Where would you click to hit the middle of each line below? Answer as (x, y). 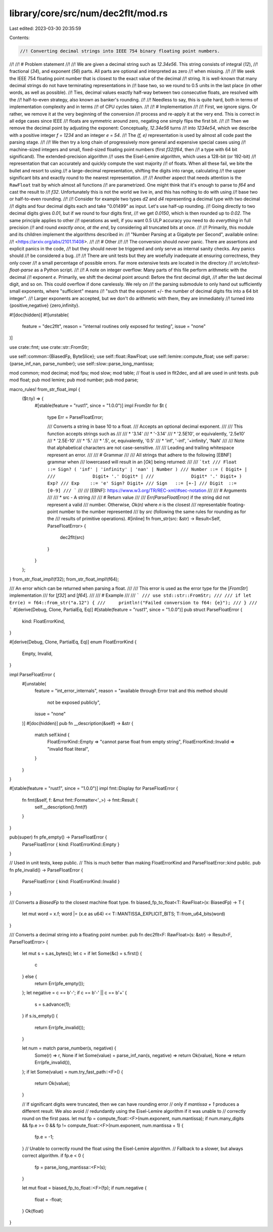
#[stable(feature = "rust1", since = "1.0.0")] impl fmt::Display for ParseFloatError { (94, 788)
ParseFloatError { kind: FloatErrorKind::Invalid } (71, 882)
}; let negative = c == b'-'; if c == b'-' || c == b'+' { (75, 993)
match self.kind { (52, 735)
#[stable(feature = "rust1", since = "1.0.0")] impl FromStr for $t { (101, 406)
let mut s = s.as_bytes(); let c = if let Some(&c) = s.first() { (82, 953)
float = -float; (49, 1200)
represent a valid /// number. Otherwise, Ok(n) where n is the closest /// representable (137, 504)
